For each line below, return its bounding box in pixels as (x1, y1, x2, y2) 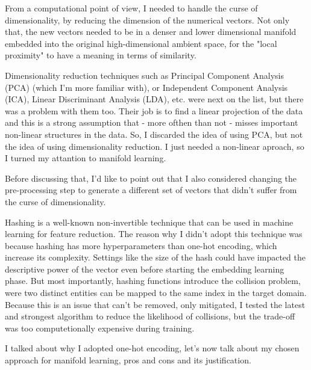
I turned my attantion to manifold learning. (5, 152, 166, 164)
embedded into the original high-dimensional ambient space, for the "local (5, 37, 277, 49)
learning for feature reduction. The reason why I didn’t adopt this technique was (5, 227, 303, 240)
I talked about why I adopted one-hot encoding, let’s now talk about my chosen (5, 342, 300, 354)
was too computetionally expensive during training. (5, 321, 195, 334)
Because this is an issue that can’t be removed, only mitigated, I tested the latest (5, 298, 306, 310)
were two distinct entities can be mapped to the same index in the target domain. (5, 286, 307, 299)
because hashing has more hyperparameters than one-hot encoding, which (5, 239, 277, 251)
